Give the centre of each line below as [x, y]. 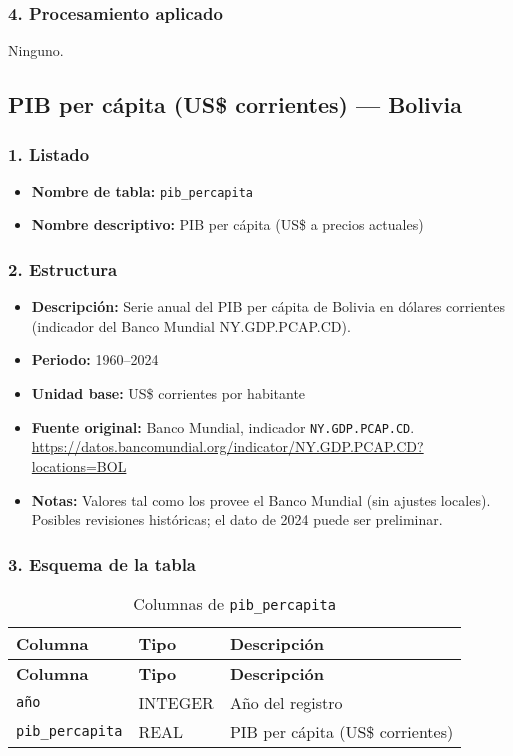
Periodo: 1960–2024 [95, 359]
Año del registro [286, 702]
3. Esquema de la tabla [102, 563]
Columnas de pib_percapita [234, 603]
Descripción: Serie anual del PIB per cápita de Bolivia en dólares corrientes [268, 306]
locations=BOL [79, 465]
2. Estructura [63, 268]
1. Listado [49, 153]
